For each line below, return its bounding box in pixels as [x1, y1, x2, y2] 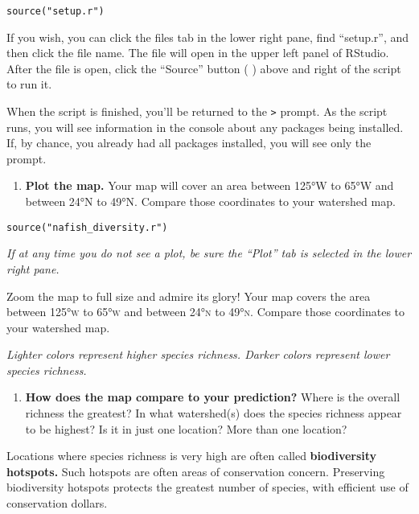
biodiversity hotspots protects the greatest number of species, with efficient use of [6, 479, 409, 495]
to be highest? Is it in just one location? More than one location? [25, 420, 347, 437]
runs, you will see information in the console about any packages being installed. [6, 118, 404, 135]
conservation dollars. [6, 495, 108, 512]
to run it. [6, 76, 52, 93]
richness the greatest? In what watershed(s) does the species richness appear [25, 405, 402, 421]
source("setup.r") [6, 6, 105, 17]
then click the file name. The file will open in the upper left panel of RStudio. [6, 44, 389, 61]
